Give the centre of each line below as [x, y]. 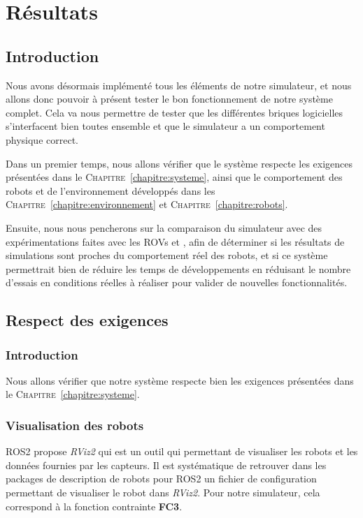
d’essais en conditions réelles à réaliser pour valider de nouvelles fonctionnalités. [177, 282]
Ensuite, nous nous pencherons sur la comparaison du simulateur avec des [164, 227]
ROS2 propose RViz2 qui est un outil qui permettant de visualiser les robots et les [182, 451]
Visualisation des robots [75, 425]
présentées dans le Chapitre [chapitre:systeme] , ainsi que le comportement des [174, 177]
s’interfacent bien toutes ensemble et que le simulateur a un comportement [165, 126]
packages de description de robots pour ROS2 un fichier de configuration [161, 479]
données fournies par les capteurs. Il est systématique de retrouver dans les [166, 465]
